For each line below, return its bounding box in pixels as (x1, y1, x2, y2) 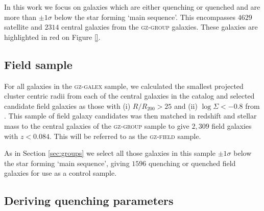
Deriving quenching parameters (4, 193, 174, 208)
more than (4, 11, 37, 22)
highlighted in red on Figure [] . (4, 31, 101, 42)
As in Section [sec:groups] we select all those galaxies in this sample (4, 148, 216, 158)
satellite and (4, 21, 42, 32)
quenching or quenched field (148, 157, 236, 168)
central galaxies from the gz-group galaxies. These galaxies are (61, 21, 258, 32)
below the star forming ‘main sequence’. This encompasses (54, 11, 236, 22)
